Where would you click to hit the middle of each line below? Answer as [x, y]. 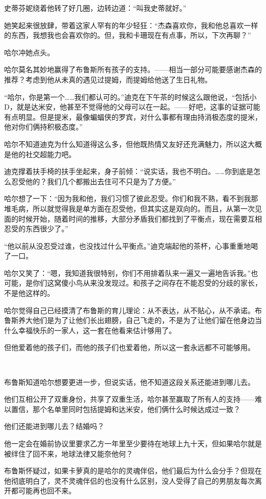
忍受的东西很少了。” [36, 229]
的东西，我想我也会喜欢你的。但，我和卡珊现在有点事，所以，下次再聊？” [128, 35]
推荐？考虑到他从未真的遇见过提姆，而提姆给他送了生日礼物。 [108, 79]
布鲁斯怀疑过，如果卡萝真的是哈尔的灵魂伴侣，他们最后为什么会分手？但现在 [133, 471]
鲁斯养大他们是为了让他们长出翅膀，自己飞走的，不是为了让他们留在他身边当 [133, 320]
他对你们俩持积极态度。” [43, 127]
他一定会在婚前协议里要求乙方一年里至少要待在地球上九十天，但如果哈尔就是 [133, 443]
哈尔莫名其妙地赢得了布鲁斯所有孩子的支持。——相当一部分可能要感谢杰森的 [133, 69]
